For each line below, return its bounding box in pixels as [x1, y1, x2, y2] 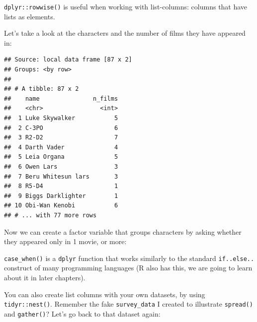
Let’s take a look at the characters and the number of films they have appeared [4, 28, 246, 38]
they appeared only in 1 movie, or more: [4, 236, 127, 247]
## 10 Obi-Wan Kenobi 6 [4, 202, 118, 209]
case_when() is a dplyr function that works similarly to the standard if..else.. [4, 253, 255, 263]
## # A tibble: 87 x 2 [4, 85, 79, 93]
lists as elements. [4, 11, 55, 21]
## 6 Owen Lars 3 [4, 163, 118, 170]
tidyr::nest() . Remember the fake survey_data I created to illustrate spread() [4, 299, 253, 309]
